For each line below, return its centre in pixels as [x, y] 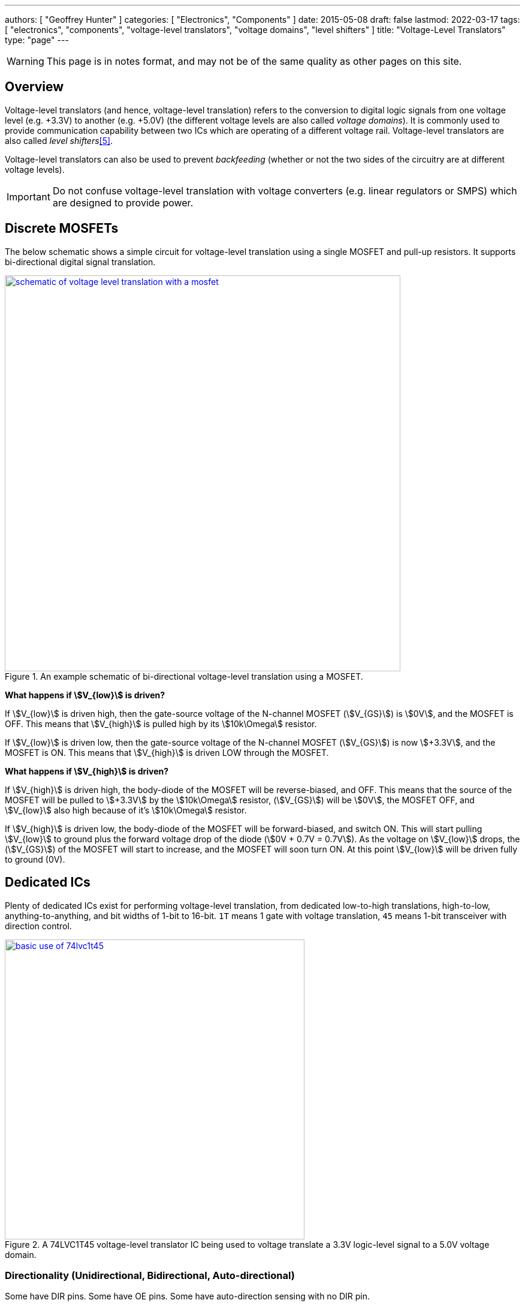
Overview [34, 87]
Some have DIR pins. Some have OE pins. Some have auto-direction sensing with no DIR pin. [188, 1296]
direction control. [38, 926]
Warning [25, 61]
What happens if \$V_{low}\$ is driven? [85, 695]
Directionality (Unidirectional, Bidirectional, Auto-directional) [150, 1275]
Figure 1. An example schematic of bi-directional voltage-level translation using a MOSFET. [184, 676]
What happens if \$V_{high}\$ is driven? [87, 771]
